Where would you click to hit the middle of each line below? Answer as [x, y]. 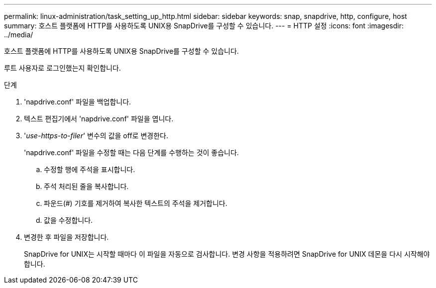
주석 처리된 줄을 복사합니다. [86, 186]
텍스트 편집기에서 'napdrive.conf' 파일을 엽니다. [99, 119]
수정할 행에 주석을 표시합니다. [90, 169]
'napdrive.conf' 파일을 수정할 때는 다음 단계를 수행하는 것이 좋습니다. [131, 152]
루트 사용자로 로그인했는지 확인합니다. [62, 68]
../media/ [19, 35]
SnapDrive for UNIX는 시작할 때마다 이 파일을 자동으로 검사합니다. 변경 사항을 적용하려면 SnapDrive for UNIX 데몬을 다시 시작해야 [227, 254]
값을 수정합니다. [68, 220]
